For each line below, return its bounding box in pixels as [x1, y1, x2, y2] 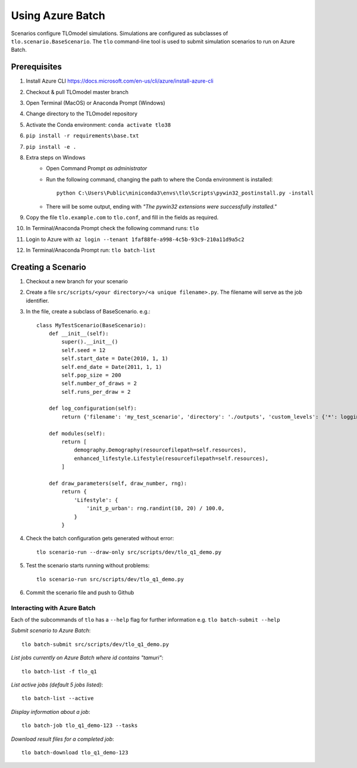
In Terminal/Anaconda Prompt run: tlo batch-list [26, 247, 156, 254]
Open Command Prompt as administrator [46, 165, 148, 172]
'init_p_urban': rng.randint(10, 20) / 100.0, [86, 505, 225, 512]
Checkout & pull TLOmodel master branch [26, 88, 129, 95]
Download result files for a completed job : [11, 735, 114, 742]
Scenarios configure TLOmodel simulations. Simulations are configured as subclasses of [11, 30, 228, 37]
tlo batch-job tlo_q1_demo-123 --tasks [21, 722, 138, 729]
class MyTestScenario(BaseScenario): [36, 322, 147, 328]
